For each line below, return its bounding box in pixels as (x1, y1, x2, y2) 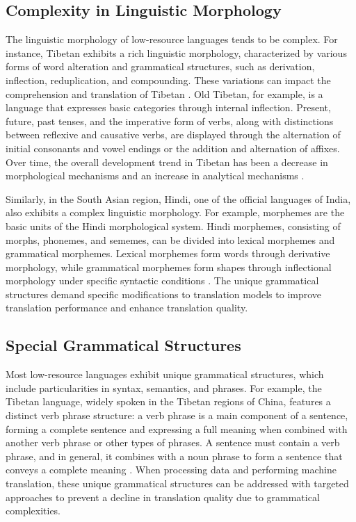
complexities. (6, 503, 61, 518)
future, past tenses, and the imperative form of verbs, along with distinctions (6, 113, 334, 128)
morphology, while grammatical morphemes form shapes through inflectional (6, 259, 332, 274)
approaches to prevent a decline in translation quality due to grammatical (6, 489, 320, 504)
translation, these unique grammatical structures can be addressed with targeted (6, 476, 349, 491)
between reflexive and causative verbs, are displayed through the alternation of (6, 127, 341, 142)
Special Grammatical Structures (6, 334, 241, 356)
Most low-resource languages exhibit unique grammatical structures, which (6, 367, 324, 382)
